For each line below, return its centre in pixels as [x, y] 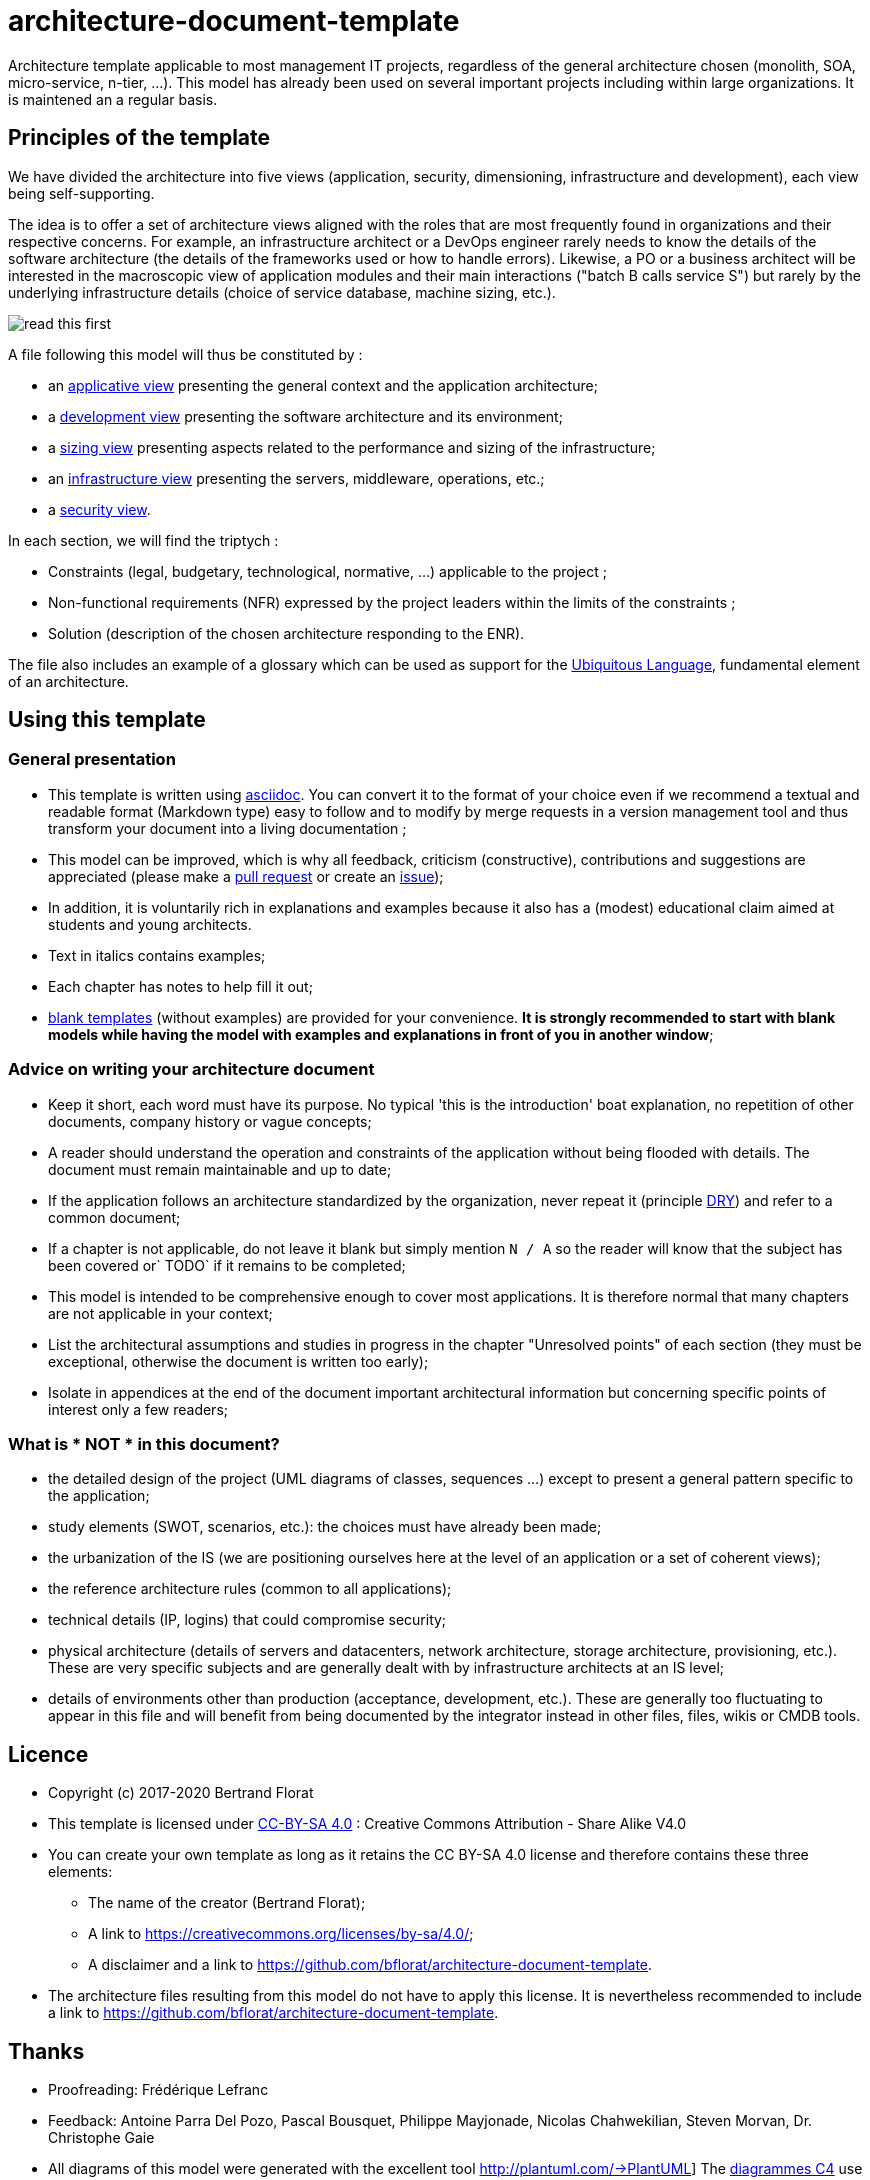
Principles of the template [139, 138]
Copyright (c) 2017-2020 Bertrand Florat [181, 1793]
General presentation [92, 759]
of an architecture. [68, 681]
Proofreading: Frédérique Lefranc [158, 2089]
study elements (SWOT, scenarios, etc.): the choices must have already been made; [325, 1527]
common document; [114, 1217]
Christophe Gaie [101, 2137]
